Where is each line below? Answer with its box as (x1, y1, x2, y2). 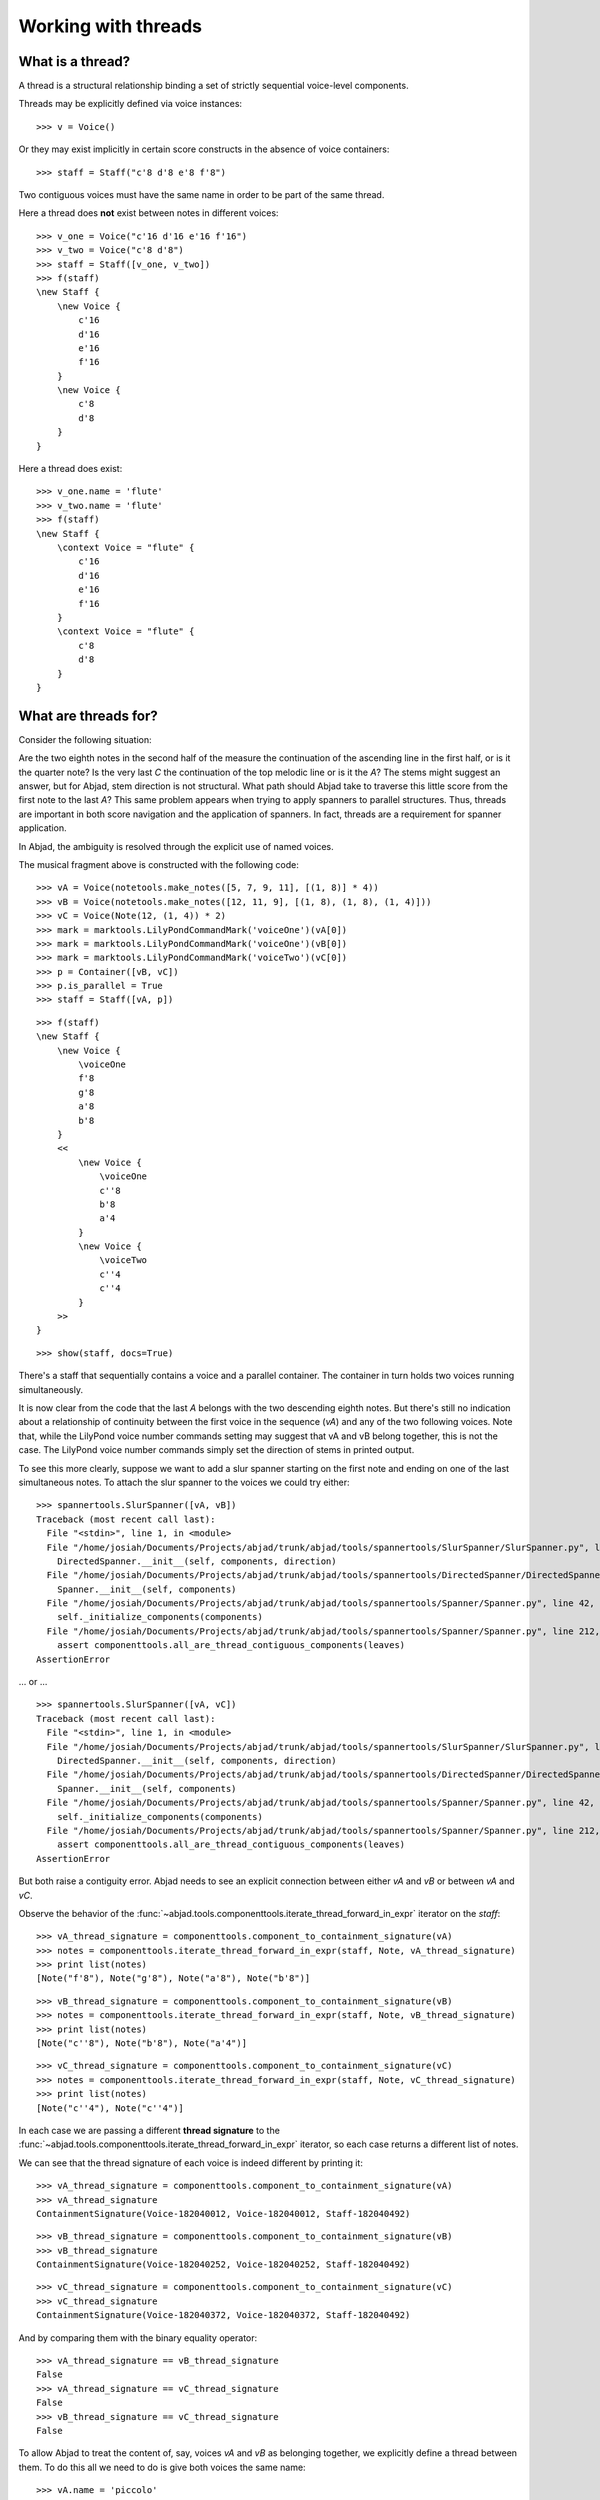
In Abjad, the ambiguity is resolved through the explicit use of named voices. (18, 840, 334, 852)
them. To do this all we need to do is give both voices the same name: (18, 2461, 306, 2473)
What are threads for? (18, 707, 159, 724)
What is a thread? (18, 53, 131, 70)
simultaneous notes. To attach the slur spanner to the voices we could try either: (18, 1476, 350, 1488)
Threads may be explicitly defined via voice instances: (18, 98, 243, 110)
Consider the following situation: (18, 733, 152, 745)
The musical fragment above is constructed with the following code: (18, 858, 299, 870)
